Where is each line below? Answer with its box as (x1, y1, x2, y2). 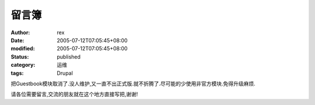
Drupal (57, 70, 73, 77)
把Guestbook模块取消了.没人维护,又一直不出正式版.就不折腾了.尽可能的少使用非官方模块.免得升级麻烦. (10, 80, 256, 87)
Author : (10, 29, 30, 36)
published (57, 53, 81, 60)
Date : (10, 37, 24, 44)
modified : (10, 45, 35, 52)
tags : (10, 70, 24, 77)
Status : (10, 53, 29, 60)
